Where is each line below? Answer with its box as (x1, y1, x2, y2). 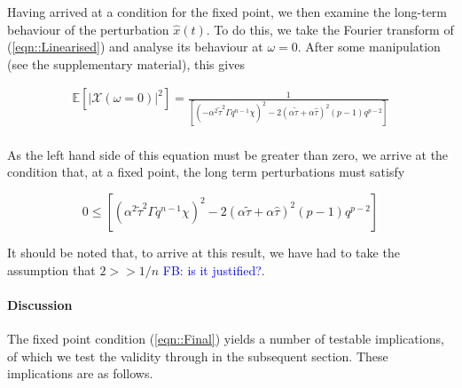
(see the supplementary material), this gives (7, 54, 245, 73)
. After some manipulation (297, 37, 441, 56)
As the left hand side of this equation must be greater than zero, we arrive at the (7, 145, 449, 163)
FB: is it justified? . (162, 260, 265, 279)
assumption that (7, 260, 96, 279)
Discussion (7, 295, 73, 313)
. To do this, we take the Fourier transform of (206, 20, 454, 38)
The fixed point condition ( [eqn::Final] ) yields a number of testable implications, (7, 329, 444, 347)
